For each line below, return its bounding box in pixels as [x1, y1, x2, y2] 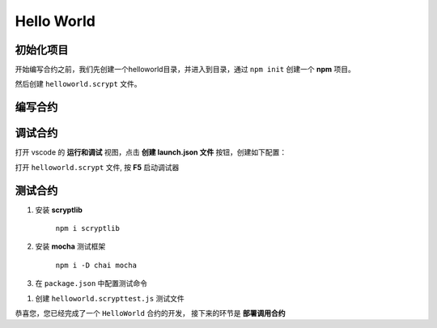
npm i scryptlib [55, 224, 121, 233]
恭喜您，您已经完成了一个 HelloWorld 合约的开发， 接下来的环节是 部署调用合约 [15, 309, 286, 318]
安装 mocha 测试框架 [35, 241, 106, 251]
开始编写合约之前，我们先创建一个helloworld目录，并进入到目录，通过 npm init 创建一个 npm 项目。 [15, 65, 355, 75]
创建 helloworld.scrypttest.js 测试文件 [35, 293, 185, 303]
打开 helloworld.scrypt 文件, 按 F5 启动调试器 [15, 162, 180, 172]
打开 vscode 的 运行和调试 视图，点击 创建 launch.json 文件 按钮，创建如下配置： [15, 147, 287, 157]
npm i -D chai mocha [55, 260, 138, 270]
